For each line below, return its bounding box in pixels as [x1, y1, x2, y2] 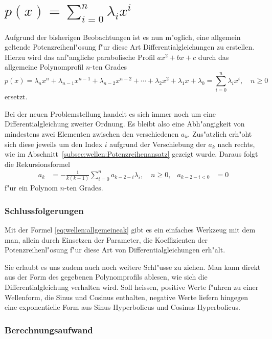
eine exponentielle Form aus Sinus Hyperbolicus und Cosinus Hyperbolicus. [5, 302, 240, 312]
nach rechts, [217, 138, 255, 149]
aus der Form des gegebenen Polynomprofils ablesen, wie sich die [5, 271, 208, 282]
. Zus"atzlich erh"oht [188, 128, 252, 139]
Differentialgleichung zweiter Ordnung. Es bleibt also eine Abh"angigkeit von [5, 118, 245, 129]
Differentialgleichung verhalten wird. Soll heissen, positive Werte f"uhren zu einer [5, 281, 259, 292]
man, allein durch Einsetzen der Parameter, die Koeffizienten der [5, 234, 208, 245]
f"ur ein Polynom [5, 182, 58, 193]
